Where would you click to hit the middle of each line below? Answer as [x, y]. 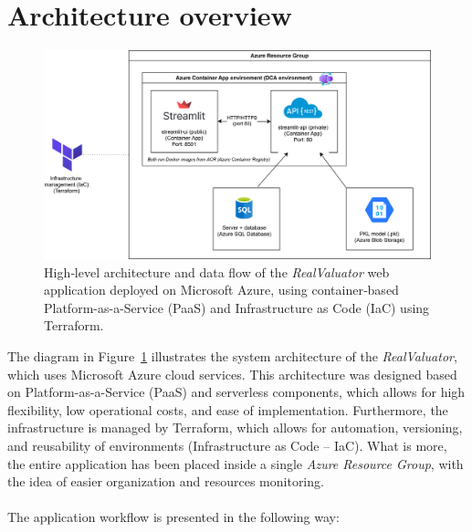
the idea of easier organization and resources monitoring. [166, 481]
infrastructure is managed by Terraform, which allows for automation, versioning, [235, 428]
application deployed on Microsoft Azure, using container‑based [221, 290]
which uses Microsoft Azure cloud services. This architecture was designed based [232, 374]
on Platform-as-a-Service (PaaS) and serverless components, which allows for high [236, 392]
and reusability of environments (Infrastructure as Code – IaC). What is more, [227, 446]
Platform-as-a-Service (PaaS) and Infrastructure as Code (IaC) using [237, 307]
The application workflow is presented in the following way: [173, 517]
